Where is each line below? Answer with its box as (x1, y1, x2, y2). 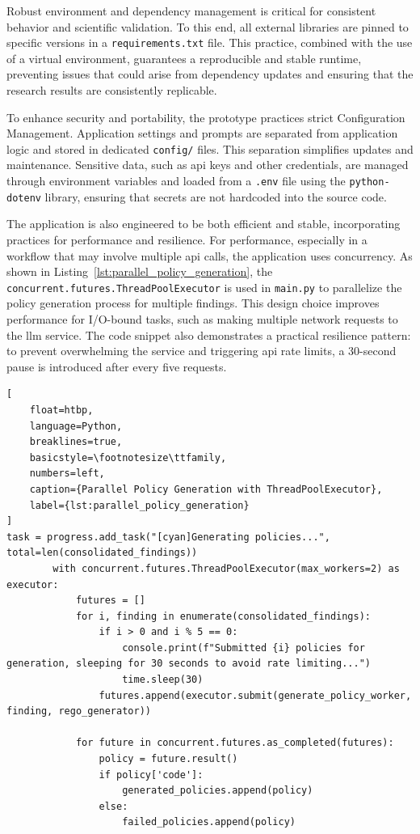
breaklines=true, (29, 436, 123, 448)
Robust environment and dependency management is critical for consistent (6, 2, 376, 19)
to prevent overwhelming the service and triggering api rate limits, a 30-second (6, 342, 397, 359)
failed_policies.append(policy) (122, 816, 296, 828)
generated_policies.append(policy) (122, 785, 313, 797)
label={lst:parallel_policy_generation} (29, 499, 250, 511)
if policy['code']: (99, 768, 204, 781)
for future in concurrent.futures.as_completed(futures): (75, 737, 394, 749)
